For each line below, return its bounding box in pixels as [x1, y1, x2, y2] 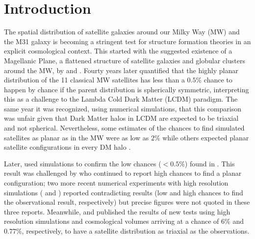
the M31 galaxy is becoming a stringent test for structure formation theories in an [4, 36, 251, 46]
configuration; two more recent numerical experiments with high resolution [4, 178, 229, 188]
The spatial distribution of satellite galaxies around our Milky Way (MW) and [4, 27, 240, 37]
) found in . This [184, 158, 235, 168]
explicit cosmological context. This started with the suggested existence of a [4, 46, 232, 56]
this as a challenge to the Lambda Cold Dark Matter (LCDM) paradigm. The [4, 94, 238, 104]
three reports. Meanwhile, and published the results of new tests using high [4, 206, 230, 216]
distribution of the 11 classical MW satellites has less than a [4, 75, 185, 85]
